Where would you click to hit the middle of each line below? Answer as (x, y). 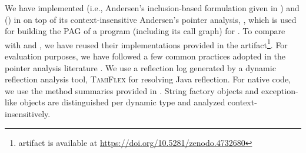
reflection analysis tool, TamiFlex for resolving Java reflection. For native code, (148, 79)
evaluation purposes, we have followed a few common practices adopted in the (145, 56)
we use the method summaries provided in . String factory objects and (132, 90)
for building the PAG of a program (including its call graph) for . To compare (145, 31)
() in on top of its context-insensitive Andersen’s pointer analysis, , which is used (151, 19)
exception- (280, 90)
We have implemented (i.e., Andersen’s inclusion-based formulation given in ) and (152, 8)
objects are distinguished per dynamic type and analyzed (122, 102)
